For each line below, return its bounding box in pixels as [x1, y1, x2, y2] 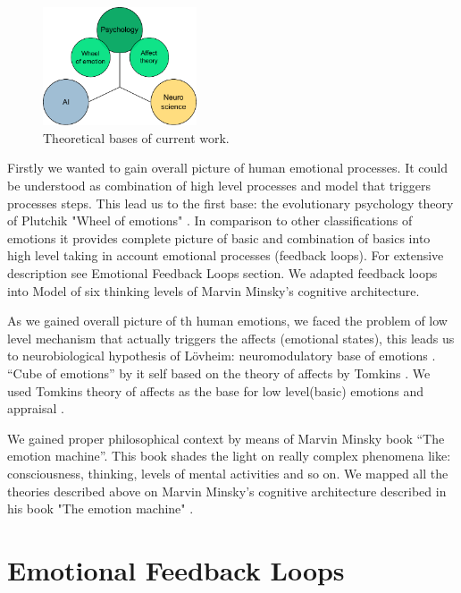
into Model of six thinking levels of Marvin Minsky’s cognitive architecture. [7, 281, 420, 300]
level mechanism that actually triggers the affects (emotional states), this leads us [7, 328, 455, 347]
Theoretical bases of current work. [43, 128, 230, 147]
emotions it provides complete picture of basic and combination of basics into [7, 228, 431, 247]
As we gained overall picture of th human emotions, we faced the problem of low [7, 311, 448, 330]
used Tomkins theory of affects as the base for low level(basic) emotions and [7, 381, 424, 400]
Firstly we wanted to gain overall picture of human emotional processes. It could [7, 158, 448, 177]
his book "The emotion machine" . [7, 499, 194, 518]
